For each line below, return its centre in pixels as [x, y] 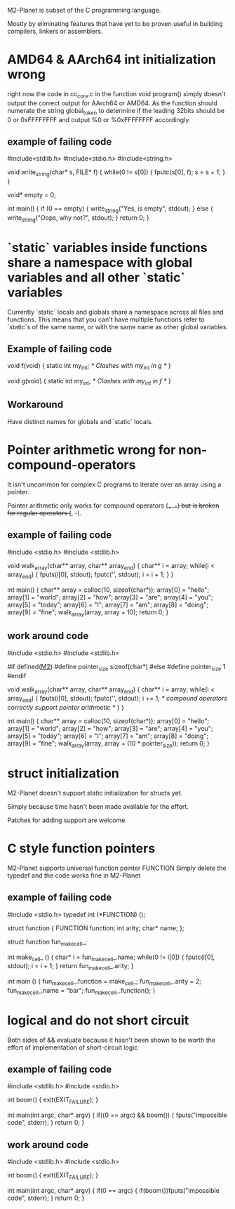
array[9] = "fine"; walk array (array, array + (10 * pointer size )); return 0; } [109, 745]
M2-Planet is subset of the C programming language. [84, 10]
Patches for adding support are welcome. [67, 820]
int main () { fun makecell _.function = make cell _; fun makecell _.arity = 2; [104, 982]
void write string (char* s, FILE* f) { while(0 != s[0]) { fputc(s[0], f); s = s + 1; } [116, 173]
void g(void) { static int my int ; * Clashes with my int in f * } [89, 382]
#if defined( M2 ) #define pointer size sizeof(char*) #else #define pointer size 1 [116, 667]
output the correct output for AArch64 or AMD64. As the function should [112, 103]
